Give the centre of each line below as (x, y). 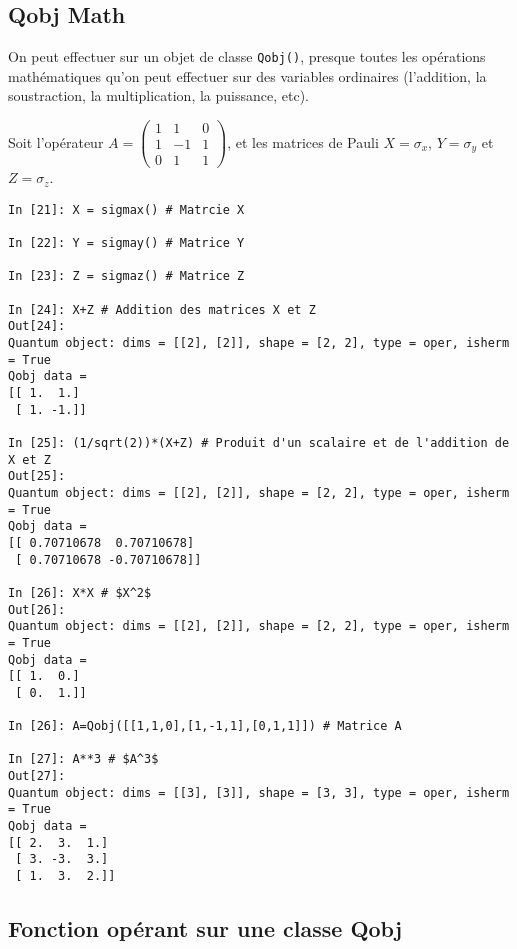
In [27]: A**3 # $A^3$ (83, 759)
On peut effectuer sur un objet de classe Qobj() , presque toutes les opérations (247, 56)
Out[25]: (37, 476)
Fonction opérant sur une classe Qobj (205, 928)
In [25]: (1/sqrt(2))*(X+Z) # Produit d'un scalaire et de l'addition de (259, 442)
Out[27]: (37, 776)
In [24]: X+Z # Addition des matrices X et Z (162, 309)
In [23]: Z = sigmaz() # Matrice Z (126, 276)
